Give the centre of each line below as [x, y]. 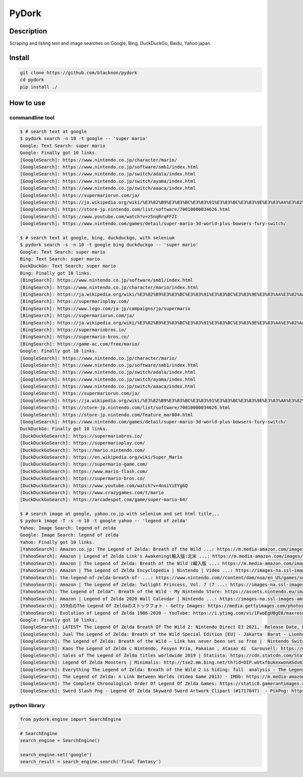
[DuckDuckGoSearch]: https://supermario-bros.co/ [83, 479]
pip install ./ [39, 87]
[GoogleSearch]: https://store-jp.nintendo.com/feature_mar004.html [107, 415]
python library [27, 706]
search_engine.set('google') [56, 754]
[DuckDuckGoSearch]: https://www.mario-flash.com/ [84, 471]
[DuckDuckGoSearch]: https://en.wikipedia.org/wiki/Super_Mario [101, 457]
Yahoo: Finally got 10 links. [57, 542]
